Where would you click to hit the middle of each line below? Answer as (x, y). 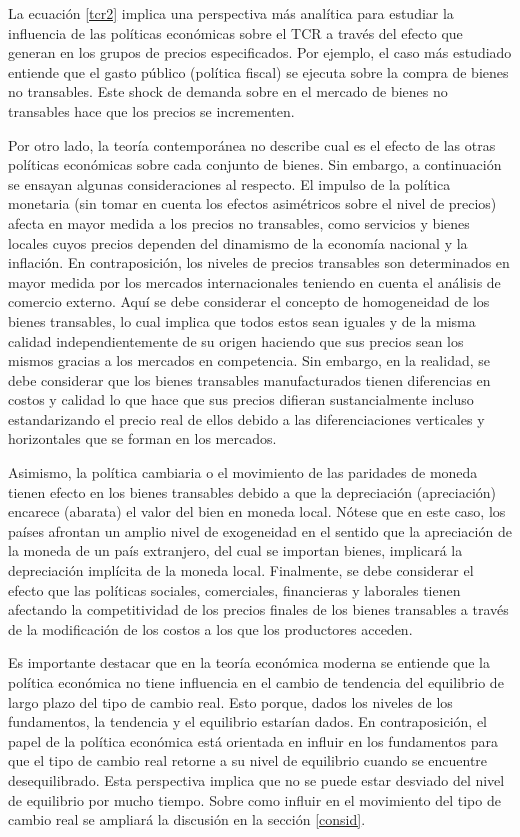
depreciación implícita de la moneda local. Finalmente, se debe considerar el (241, 570)
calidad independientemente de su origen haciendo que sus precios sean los (236, 340)
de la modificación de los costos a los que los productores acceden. (210, 628)
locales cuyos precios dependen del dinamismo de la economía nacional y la (238, 242)
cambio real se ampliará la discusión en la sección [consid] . (187, 819)
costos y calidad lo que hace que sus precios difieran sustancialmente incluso (241, 399)
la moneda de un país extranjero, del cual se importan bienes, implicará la (235, 550)
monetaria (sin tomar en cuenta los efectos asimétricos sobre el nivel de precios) (252, 203)
